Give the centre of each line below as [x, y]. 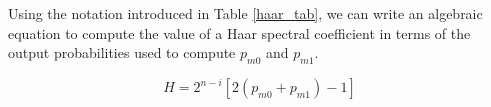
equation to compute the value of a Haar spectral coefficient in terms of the [239, 32]
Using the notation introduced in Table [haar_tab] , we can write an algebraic [245, 13]
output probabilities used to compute [122, 52]
